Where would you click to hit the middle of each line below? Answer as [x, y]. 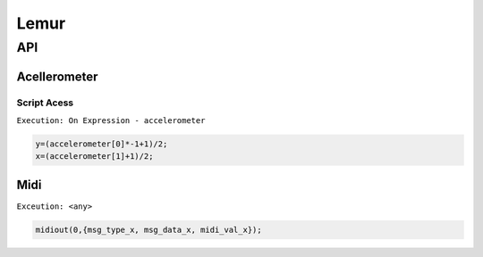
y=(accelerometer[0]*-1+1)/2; [102, 144]
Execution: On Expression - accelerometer [111, 120]
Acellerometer [57, 76]
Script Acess [45, 103]
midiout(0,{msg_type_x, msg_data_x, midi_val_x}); [149, 229]
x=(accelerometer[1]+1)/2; [94, 157]
